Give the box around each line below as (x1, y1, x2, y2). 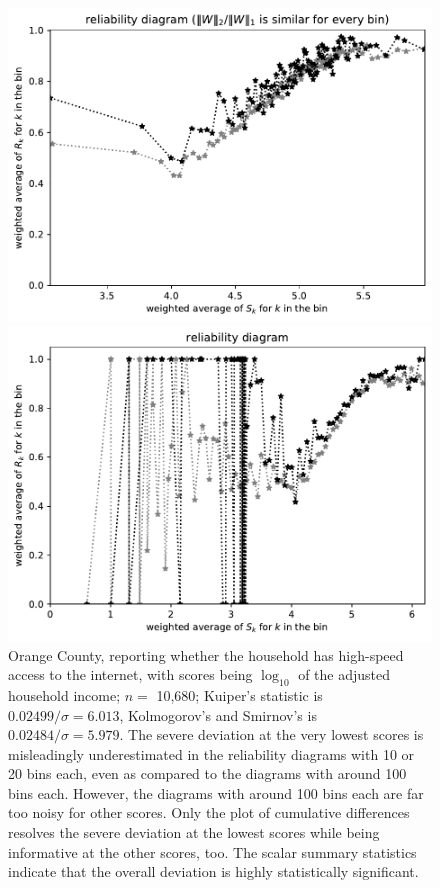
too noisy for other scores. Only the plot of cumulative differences (8, 802, 410, 823)
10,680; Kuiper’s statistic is (156, 684, 323, 705)
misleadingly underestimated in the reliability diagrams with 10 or (8, 743, 415, 764)
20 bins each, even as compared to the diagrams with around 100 (8, 763, 407, 784)
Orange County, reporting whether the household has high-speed (8, 644, 404, 665)
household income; (8, 684, 121, 705)
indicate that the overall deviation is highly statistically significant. (8, 861, 419, 882)
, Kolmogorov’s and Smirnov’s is (119, 704, 317, 725)
